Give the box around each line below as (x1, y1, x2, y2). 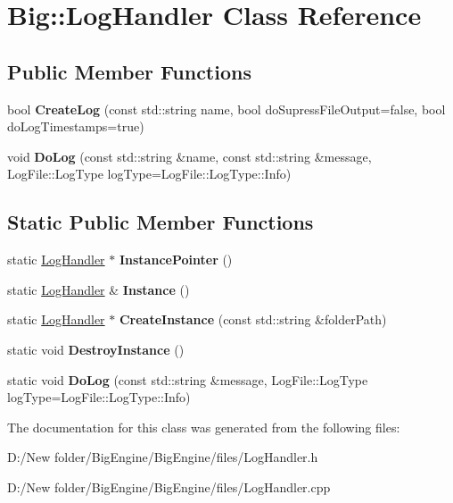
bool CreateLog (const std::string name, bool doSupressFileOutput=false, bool (7, 99, 446, 118)
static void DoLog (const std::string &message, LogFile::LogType (7, 370, 368, 389)
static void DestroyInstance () (7, 340, 185, 358)
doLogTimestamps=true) (7, 117, 144, 136)
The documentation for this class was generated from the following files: (7, 417, 400, 436)
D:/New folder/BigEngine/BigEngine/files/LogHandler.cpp (7, 477, 331, 496)
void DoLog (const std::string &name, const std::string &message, (7, 147, 372, 165)
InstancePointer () (119, 250, 233, 269)
